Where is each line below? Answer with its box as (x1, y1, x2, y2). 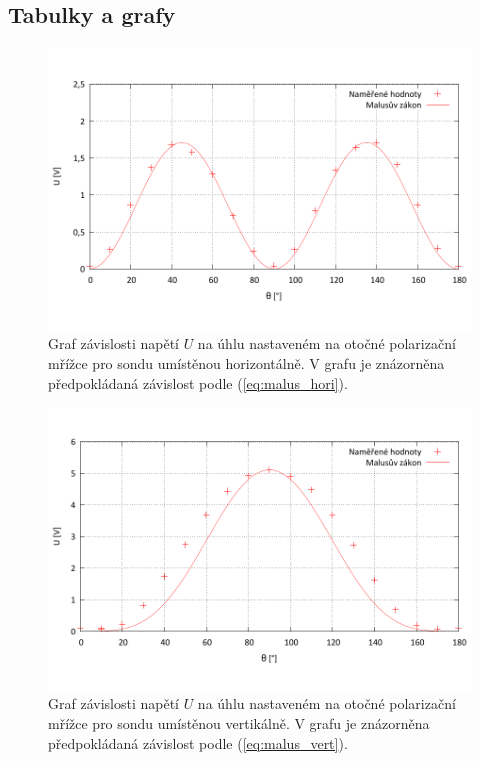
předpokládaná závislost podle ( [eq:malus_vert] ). (48, 732, 348, 753)
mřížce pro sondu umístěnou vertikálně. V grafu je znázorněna (48, 713, 430, 734)
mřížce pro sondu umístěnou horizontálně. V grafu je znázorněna (48, 353, 445, 374)
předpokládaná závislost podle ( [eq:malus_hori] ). (48, 372, 348, 393)
